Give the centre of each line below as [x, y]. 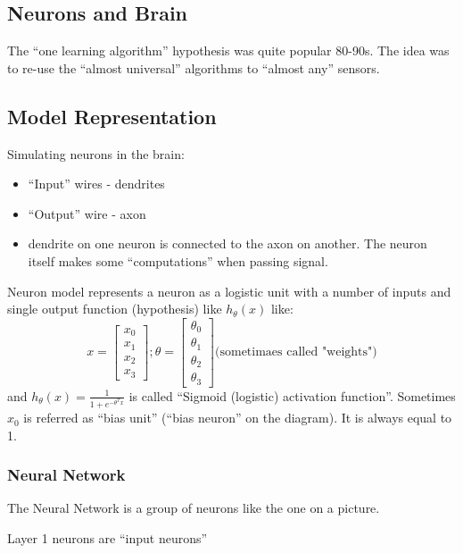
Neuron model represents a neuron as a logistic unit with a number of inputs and [229, 291]
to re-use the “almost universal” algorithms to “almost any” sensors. [194, 67]
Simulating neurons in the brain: [96, 153]
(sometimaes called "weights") [296, 352]
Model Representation [112, 116]
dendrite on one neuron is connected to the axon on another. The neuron [227, 243]
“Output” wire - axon [87, 213]
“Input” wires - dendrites [96, 184]
